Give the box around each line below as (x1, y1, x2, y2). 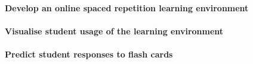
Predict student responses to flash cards (5, 47, 173, 60)
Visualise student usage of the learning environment (5, 24, 224, 37)
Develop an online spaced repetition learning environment (5, 1, 249, 14)
